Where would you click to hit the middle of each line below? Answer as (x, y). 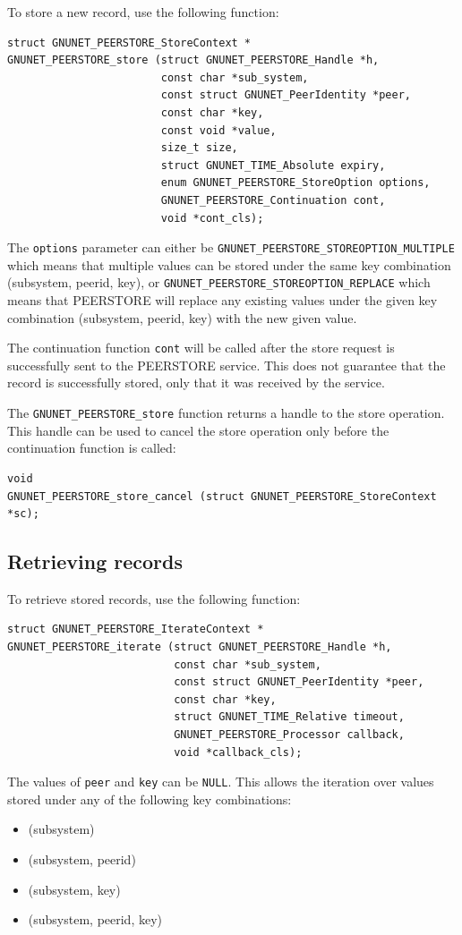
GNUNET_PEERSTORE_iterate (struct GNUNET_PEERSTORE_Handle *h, (200, 647)
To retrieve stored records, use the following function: (154, 598)
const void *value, (218, 130)
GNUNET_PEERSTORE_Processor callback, (289, 735)
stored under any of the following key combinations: (150, 799)
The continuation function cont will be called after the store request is (201, 348)
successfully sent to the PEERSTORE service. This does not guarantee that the (227, 365)
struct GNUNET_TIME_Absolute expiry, (273, 165)
